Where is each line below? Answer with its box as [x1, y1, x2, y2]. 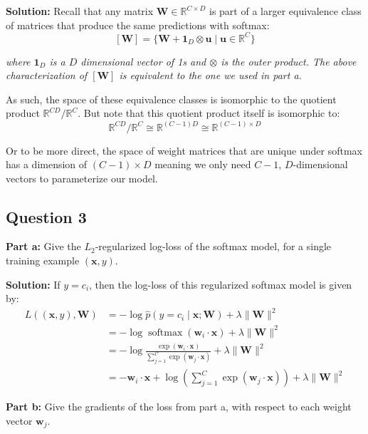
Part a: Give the [6, 239, 81, 254]
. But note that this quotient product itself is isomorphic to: [78, 105, 340, 120]
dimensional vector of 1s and [80, 53, 206, 68]
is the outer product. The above [221, 53, 357, 68]
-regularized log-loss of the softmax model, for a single [95, 239, 332, 254]
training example [6, 253, 80, 268]
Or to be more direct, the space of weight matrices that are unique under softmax [6, 143, 362, 157]
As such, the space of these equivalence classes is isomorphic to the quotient [6, 91, 337, 106]
